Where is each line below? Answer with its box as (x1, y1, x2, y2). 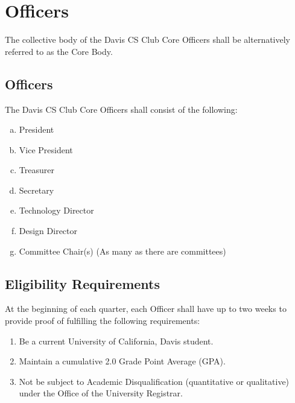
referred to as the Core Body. (5, 45, 113, 57)
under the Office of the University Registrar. (19, 387, 183, 399)
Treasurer (19, 163, 54, 176)
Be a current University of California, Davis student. (19, 334, 214, 347)
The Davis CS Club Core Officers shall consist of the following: (5, 103, 238, 115)
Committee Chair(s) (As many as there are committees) (19, 244, 226, 257)
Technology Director (19, 204, 94, 217)
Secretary (19, 183, 54, 196)
